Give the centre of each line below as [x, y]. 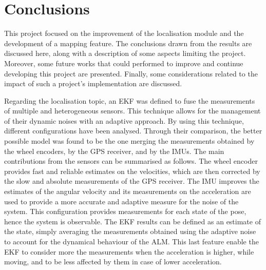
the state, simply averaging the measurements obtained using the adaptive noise [130, 231]
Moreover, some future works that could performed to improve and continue [124, 63]
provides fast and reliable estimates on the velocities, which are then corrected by [132, 171]
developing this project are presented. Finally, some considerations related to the [131, 73]
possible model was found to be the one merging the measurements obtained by [129, 141]
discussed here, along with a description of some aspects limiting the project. [125, 53]
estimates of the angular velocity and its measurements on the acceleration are [128, 191]
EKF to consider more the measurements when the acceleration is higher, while [129, 251]
